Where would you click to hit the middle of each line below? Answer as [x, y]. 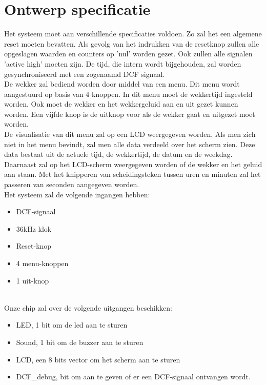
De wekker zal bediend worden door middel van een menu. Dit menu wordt [122, 84]
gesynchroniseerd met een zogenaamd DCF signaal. [85, 74]
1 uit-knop [33, 280]
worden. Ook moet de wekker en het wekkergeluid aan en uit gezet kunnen [121, 104]
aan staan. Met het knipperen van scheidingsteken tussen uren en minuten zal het [132, 174]
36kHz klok [34, 228]
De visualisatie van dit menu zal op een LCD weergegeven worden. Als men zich [130, 134]
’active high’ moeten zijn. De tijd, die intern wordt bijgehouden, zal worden [123, 63]
